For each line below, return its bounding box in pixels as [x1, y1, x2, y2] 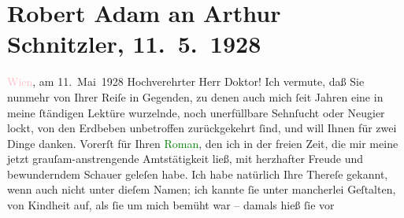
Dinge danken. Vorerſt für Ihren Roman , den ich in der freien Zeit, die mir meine [7, 135, 398, 151]
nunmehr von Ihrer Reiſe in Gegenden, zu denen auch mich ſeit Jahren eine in [7, 88, 384, 105]
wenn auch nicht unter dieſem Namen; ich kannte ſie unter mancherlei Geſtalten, [7, 181, 396, 198]
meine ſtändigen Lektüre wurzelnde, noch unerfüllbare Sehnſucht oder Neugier [7, 104, 385, 120]
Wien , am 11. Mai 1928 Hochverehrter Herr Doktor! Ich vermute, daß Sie [7, 73, 365, 90]
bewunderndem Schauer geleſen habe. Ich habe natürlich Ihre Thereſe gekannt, [7, 165, 388, 182]
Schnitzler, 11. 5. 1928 [7, 28, 261, 60]
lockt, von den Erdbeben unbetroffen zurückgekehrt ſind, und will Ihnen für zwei [7, 120, 397, 136]
